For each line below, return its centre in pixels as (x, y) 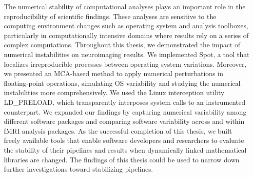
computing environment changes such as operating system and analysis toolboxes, (126, 26)
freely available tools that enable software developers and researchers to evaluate (124, 140)
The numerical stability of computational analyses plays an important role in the (125, 6)
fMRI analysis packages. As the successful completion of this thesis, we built (118, 130)
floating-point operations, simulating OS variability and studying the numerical (122, 83)
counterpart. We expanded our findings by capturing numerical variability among (125, 111)
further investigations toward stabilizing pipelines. (78, 169)
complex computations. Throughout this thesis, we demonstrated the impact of (122, 45)
